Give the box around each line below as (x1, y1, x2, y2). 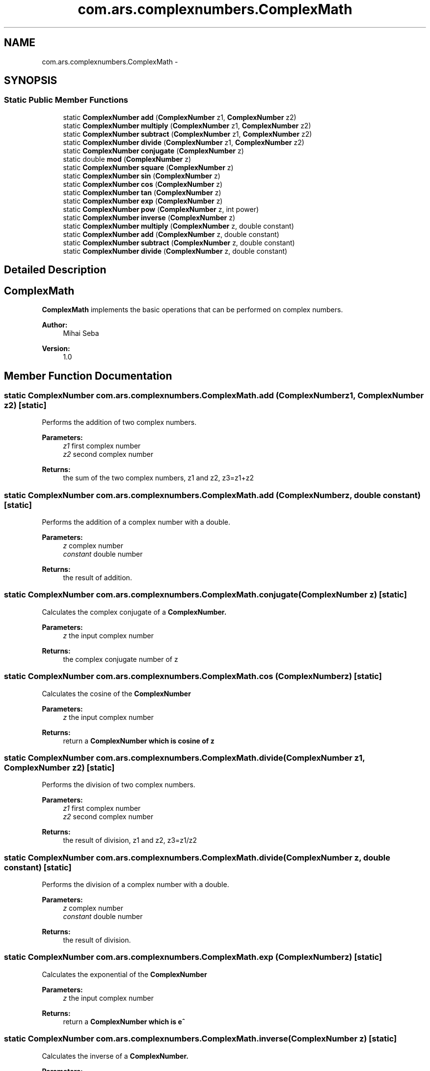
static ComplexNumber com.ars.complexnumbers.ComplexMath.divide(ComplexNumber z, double (4, 852, 391, 863)
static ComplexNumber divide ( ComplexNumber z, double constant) (63, 246, 288, 255)
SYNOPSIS (4, 74, 57, 87)
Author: (42, 321, 68, 329)
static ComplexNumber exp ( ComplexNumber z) (63, 196, 223, 205)
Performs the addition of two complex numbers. (42, 418, 197, 427)
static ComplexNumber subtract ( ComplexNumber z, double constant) (63, 238, 295, 247)
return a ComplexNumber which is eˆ (63, 1017, 186, 1026)
